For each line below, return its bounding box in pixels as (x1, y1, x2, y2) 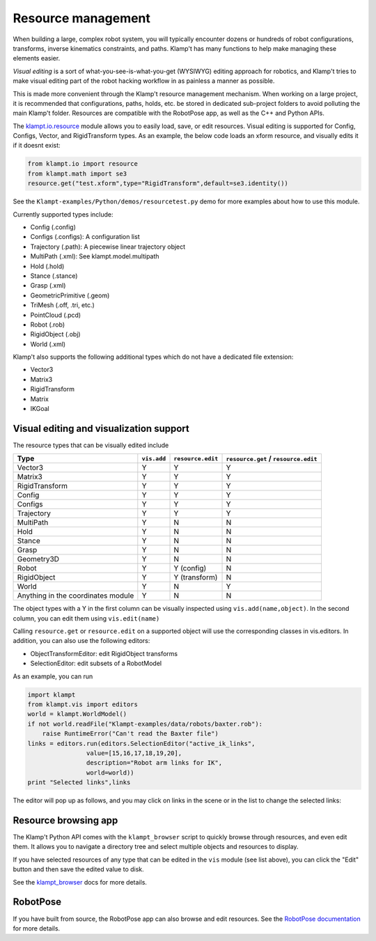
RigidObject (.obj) (30, 330, 81, 339)
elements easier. (13, 54, 61, 63)
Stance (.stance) (30, 272, 78, 280)
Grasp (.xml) (30, 281, 66, 290)
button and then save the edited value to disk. (13, 865, 144, 873)
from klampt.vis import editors (27, 701, 139, 708)
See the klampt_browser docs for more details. (13, 878, 148, 886)
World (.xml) (30, 340, 66, 348)
